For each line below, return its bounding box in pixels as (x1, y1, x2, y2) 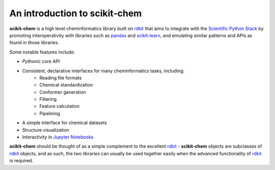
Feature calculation (39, 103, 80, 109)
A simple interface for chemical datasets (22, 120, 107, 126)
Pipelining (39, 110, 61, 117)
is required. (9, 158, 33, 164)
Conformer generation (39, 89, 87, 95)
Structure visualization (22, 127, 69, 133)
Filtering (39, 96, 57, 102)
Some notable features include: (9, 49, 75, 55)
